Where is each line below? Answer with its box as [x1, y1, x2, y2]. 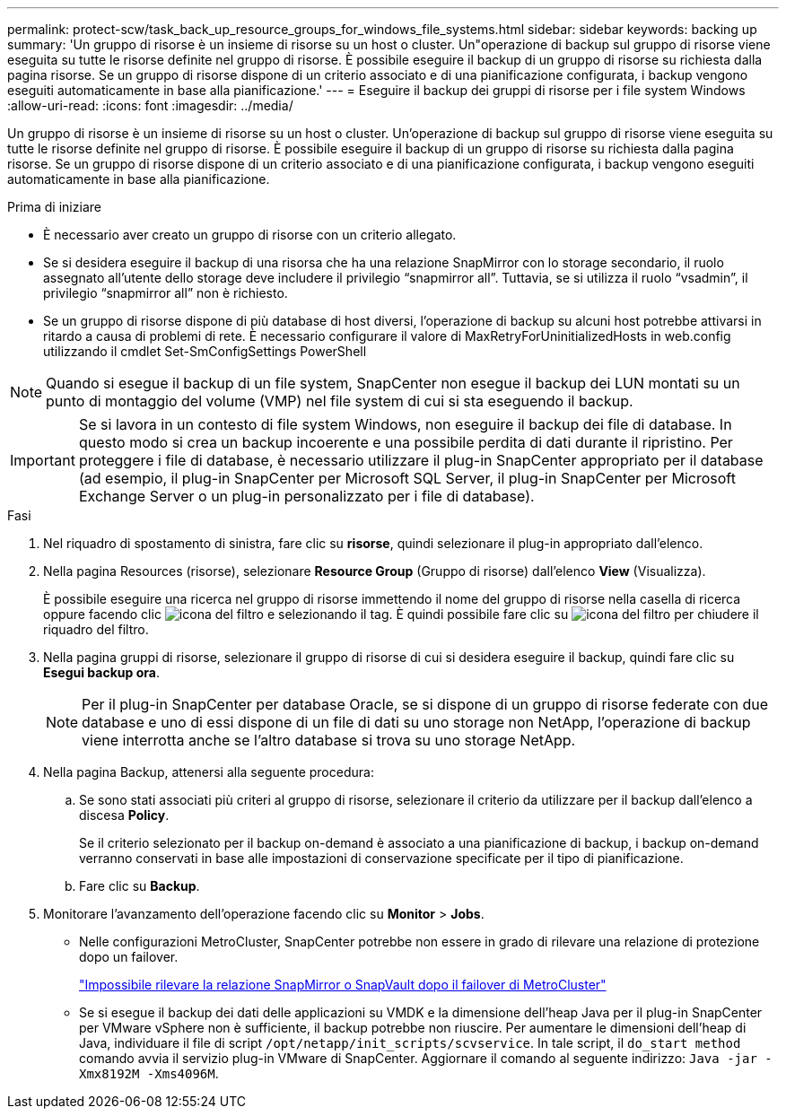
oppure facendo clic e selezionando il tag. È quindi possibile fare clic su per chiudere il [43, 606, 759, 622]
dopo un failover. [79, 949, 179, 964]
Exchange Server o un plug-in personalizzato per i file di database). [78, 487, 535, 505]
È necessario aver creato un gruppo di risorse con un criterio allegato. [43, 227, 457, 242]
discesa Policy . [79, 807, 170, 823]
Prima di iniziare [7, 199, 101, 214]
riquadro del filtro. [43, 622, 149, 637]
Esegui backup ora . [43, 665, 160, 680]
